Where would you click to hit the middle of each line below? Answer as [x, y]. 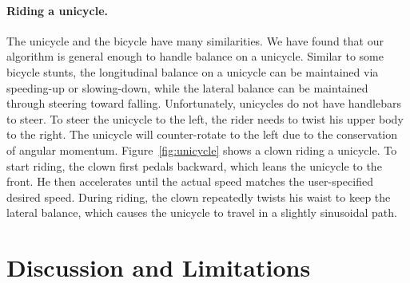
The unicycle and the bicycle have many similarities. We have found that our [195, 40]
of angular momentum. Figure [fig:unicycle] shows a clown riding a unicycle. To [202, 149]
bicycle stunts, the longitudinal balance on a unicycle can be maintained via [193, 71]
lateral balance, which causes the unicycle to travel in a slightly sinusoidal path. [202, 212]
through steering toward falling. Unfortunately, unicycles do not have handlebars [204, 103]
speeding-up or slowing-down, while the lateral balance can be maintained [187, 87]
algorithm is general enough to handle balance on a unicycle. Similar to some [195, 56]
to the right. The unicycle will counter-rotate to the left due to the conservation [202, 134]
